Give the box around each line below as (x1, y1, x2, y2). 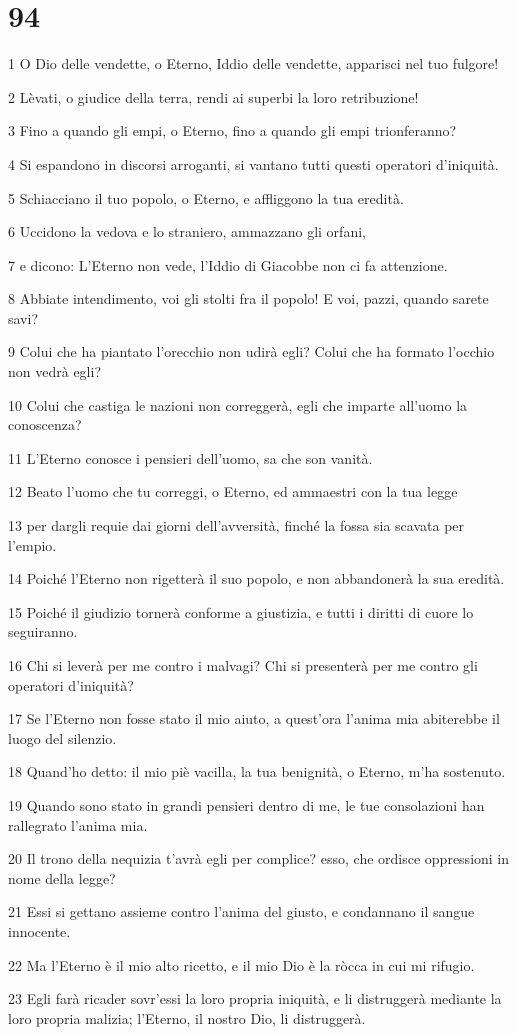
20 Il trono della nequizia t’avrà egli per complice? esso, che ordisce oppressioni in (8, 848, 510, 869)
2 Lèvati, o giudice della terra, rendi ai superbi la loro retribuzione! (8, 86, 419, 107)
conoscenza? (8, 414, 82, 435)
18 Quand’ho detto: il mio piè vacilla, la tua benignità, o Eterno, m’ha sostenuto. (8, 761, 506, 782)
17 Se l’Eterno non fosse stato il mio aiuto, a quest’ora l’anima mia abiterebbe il (8, 708, 500, 729)
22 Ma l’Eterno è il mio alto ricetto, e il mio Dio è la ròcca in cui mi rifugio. (8, 954, 475, 975)
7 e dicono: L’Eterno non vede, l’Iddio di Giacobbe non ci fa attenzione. (8, 254, 448, 275)
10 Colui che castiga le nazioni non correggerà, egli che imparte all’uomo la (8, 394, 468, 415)
